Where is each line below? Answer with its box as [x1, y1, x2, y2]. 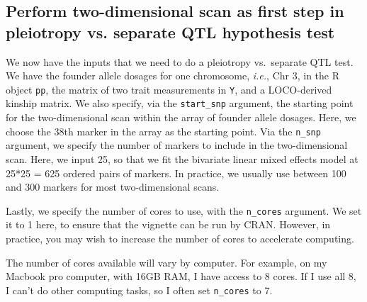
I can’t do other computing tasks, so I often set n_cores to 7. [6, 282, 273, 297]
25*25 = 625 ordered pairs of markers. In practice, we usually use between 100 [6, 165, 346, 180]
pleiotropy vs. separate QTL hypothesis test [6, 21, 335, 43]
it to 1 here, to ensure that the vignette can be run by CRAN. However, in [6, 217, 331, 232]
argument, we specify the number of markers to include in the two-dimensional [6, 138, 348, 152]
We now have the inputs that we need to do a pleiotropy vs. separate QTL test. [6, 54, 354, 69]
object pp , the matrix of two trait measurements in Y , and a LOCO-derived [6, 82, 332, 96]
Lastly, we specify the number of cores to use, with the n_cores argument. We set [6, 203, 362, 218]
